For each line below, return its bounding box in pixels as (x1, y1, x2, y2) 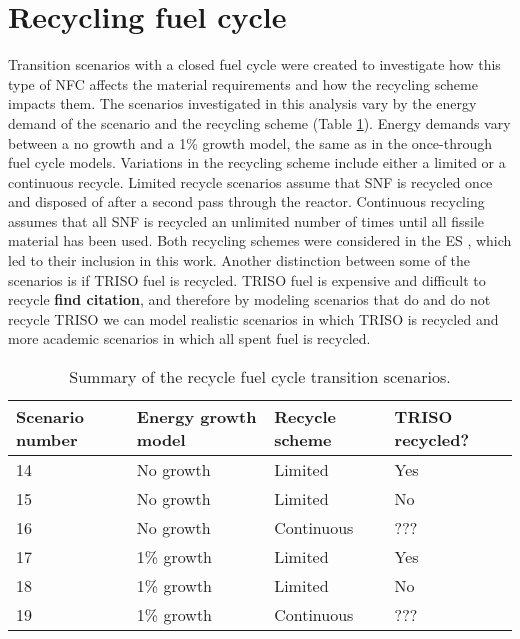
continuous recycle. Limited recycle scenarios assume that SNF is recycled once (8, 171, 493, 192)
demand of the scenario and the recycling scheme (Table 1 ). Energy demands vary (8, 112, 511, 133)
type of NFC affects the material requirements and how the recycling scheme (8, 73, 478, 94)
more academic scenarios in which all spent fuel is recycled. (8, 328, 371, 349)
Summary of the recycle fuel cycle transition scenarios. (69, 365, 451, 389)
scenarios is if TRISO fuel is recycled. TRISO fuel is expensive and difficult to (8, 269, 486, 290)
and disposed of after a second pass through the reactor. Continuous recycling (8, 191, 485, 212)
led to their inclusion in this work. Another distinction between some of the (8, 250, 471, 271)
